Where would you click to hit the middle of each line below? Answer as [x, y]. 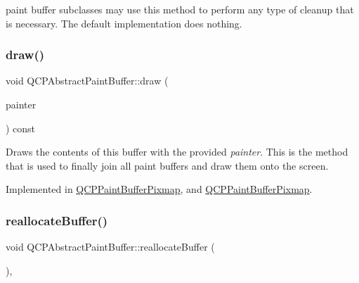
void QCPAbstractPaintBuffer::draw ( [87, 81]
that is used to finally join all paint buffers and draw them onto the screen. [167, 165]
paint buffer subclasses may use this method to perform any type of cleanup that [180, 9]
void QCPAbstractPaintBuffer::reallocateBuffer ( [110, 247]
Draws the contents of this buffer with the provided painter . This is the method [177, 152]
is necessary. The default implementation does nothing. [124, 23]
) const [21, 128]
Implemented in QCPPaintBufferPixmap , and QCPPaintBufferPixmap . [159, 189]
